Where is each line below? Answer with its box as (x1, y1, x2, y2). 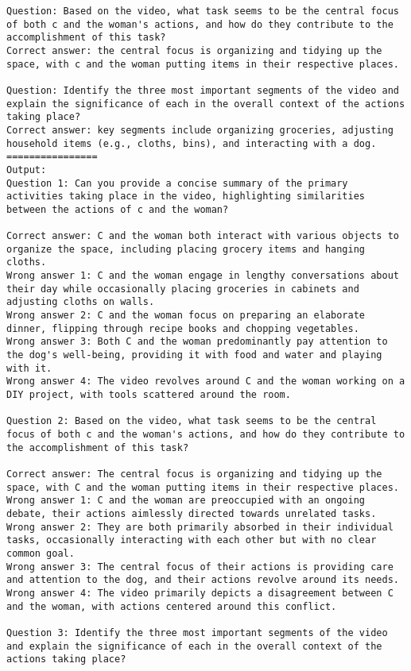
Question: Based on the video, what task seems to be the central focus (6, 6, 399, 17)
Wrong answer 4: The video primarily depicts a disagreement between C (6, 587, 394, 599)
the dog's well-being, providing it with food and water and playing (6, 349, 382, 361)
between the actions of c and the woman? (6, 203, 229, 215)
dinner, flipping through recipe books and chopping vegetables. (6, 322, 359, 334)
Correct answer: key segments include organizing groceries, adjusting (6, 124, 394, 136)
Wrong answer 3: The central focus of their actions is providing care (6, 561, 394, 573)
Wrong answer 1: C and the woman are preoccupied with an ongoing (6, 495, 366, 507)
